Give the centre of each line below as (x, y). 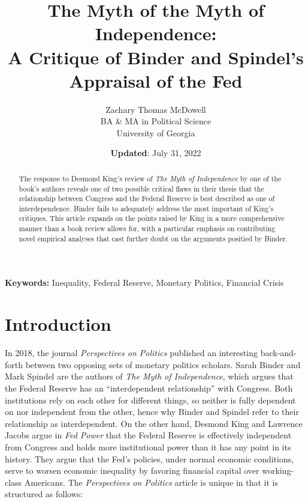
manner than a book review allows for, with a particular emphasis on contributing (147, 228)
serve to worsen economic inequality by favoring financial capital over (132, 470)
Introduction (58, 324)
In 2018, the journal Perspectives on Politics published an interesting (131, 353)
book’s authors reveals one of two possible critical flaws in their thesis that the (141, 188)
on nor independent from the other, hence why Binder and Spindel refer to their (152, 412)
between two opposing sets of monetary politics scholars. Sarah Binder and (163, 364)
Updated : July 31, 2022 (156, 153)
